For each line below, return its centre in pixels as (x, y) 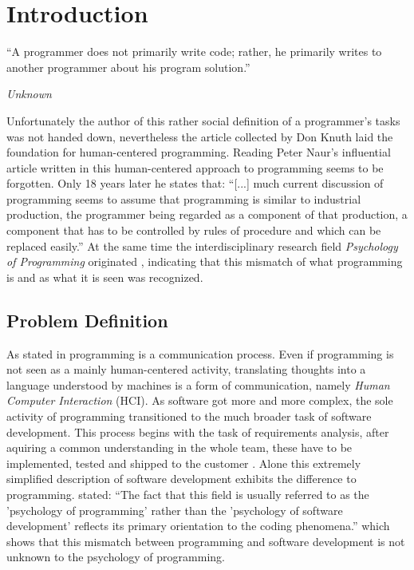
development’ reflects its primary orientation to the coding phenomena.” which (198, 526)
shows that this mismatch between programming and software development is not (206, 541)
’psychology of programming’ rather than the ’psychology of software (175, 510)
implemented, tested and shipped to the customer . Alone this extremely (184, 463)
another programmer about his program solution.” (128, 67)
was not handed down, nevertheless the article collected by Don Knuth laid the (200, 136)
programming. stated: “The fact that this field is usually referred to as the (188, 494)
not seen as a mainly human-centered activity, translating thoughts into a (186, 369)
